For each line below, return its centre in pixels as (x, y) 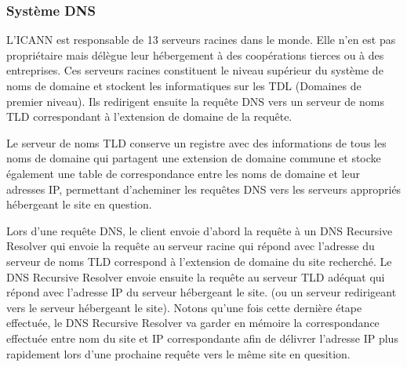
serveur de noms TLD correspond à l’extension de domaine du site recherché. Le (199, 261)
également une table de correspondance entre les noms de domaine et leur (184, 173)
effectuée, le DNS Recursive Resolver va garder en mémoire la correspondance (193, 323)
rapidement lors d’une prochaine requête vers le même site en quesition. (178, 353)
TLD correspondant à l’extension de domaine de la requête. (149, 116)
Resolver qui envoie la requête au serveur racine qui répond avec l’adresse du (191, 246)
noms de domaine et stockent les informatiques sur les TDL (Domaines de (184, 85)
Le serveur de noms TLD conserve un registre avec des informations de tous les (196, 142)
